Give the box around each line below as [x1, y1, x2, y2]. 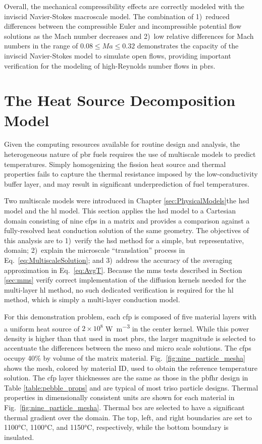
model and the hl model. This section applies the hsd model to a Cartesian [4, 205, 236, 216]
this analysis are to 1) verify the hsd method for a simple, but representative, [4, 235, 244, 245]
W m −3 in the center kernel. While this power [106, 321, 249, 334]
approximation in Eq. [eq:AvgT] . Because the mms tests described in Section [4, 264, 242, 275]
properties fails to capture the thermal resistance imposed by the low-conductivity [4, 169, 258, 179]
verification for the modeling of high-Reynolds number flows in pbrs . [4, 60, 216, 71]
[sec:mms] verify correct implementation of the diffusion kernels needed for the [4, 274, 246, 285]
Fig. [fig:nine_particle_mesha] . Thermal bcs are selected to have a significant [4, 402, 245, 412]
